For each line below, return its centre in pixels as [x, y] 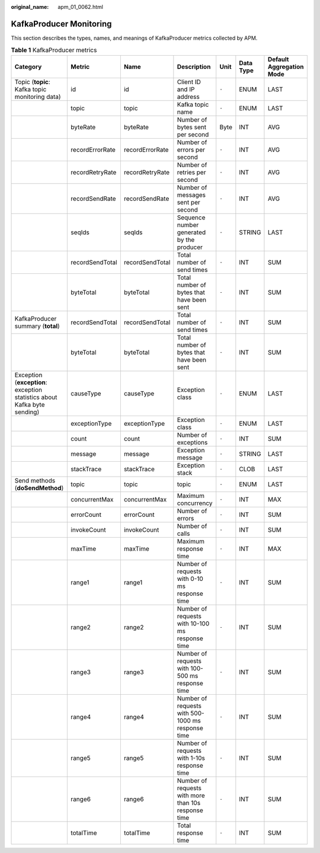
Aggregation [286, 66]
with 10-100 [193, 624]
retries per [191, 172]
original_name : [30, 7]
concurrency [195, 503]
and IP [186, 89]
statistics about [36, 397]
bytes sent [192, 127]
